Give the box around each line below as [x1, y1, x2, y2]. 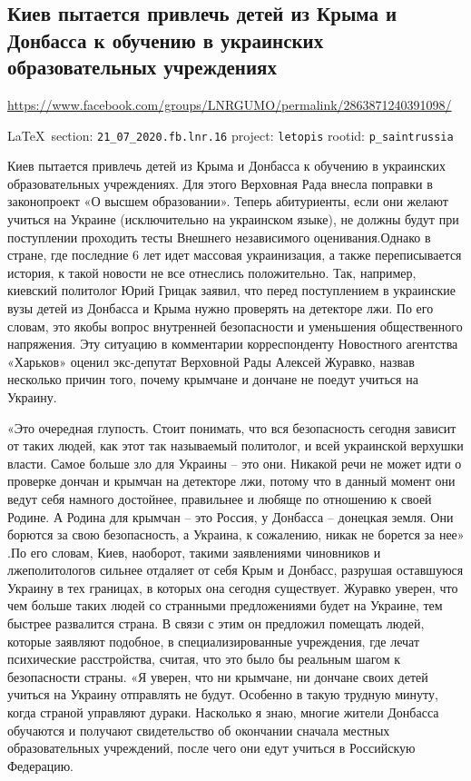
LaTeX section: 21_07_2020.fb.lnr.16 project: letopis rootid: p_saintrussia [7, 125, 454, 144]
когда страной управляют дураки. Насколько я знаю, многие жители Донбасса [7, 703, 439, 722]
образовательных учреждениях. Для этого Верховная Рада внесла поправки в [7, 173, 433, 193]
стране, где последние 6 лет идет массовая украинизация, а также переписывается [7, 245, 462, 264]
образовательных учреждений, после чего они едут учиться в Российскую [7, 738, 416, 757]
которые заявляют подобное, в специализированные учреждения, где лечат [7, 631, 420, 650]
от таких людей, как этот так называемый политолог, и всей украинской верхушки [7, 436, 464, 455]
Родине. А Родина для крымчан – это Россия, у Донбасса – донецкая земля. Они [7, 507, 454, 526]
